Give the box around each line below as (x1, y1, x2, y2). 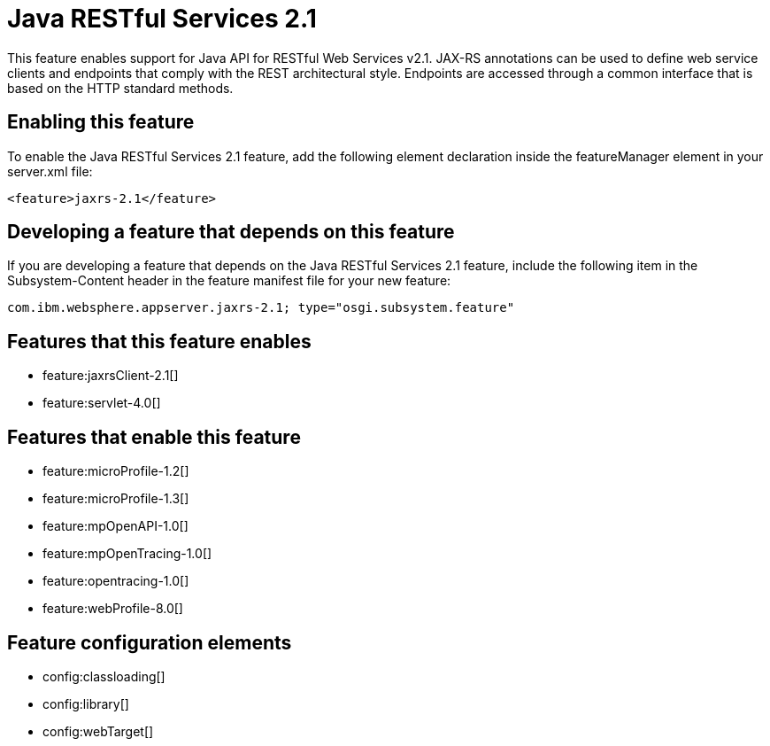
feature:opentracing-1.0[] (42, 573, 189, 589)
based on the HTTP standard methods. (7, 80, 234, 96)
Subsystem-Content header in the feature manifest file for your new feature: (7, 273, 451, 289)
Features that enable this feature (7, 425, 301, 448)
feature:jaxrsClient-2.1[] (42, 368, 179, 384)
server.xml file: (7, 163, 93, 179)
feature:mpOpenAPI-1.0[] (42, 518, 189, 534)
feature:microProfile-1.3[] (42, 491, 189, 507)
